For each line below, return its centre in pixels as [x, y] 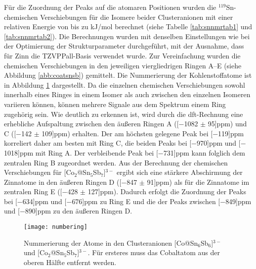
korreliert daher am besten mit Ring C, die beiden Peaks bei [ [98, 143]
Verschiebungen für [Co [39, 172]
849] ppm [238, 201]
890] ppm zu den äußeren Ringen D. [79, 211]
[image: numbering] [56, 227]
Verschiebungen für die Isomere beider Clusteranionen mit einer [137, 17]
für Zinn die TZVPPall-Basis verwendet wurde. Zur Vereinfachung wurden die [122, 55]
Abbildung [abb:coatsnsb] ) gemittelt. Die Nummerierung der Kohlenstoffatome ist [128, 75]
